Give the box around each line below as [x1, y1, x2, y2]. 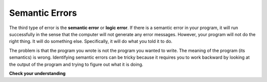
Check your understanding [9, 70, 66, 76]
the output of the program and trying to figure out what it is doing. [9, 61, 143, 67]
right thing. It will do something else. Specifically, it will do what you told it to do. [9, 39, 173, 44]
